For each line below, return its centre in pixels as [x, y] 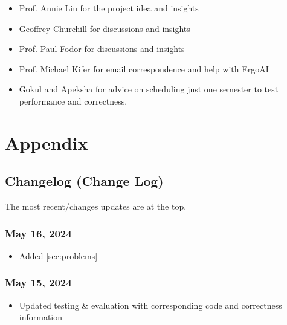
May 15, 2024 [38, 282]
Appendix [47, 142]
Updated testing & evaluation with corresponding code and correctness [150, 305]
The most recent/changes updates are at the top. [96, 206]
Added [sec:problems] [58, 255]
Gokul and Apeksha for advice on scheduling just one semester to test [149, 89]
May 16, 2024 [38, 233]
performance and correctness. [73, 101]
